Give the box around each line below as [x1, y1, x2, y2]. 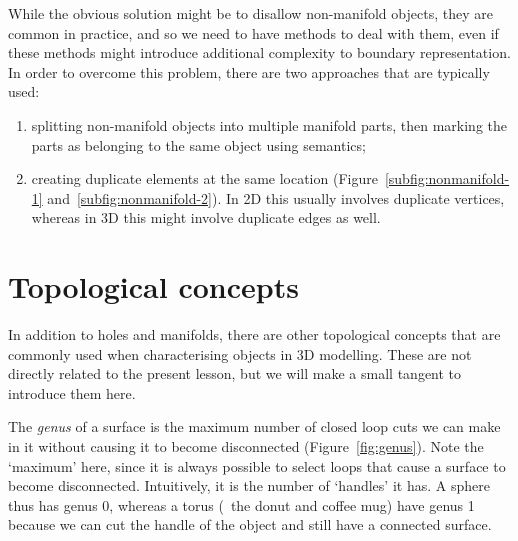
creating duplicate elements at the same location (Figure [31, 168, 378, 189]
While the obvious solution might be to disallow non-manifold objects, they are [8, 3, 493, 23]
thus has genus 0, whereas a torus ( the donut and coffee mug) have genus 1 [8, 494, 475, 515]
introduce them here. [8, 382, 136, 403]
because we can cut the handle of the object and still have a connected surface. [8, 514, 492, 535]
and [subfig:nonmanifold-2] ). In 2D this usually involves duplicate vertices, [47, 187, 505, 208]
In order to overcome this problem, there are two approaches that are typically [8, 61, 490, 82]
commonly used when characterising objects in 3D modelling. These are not [8, 343, 472, 364]
